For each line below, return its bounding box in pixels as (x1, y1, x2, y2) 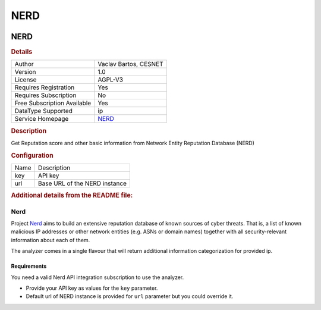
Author (14, 60, 34, 68)
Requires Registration (14, 83, 75, 92)
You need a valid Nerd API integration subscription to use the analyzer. (11, 274, 184, 281)
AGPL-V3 (97, 76, 124, 84)
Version (14, 68, 36, 76)
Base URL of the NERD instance (37, 179, 127, 187)
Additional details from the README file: (11, 191, 133, 199)
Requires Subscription (14, 91, 77, 99)
